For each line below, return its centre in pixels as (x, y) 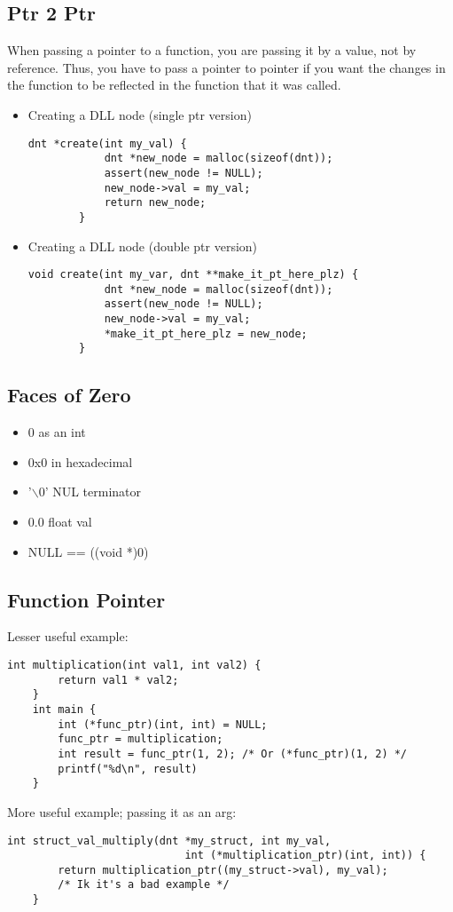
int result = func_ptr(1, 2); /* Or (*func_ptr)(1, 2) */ (233, 753)
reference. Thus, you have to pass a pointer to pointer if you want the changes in (226, 67)
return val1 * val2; (118, 680)
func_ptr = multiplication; (141, 739)
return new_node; (155, 203)
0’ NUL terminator (90, 492)
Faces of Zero (69, 395)
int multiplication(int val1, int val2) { (134, 666)
